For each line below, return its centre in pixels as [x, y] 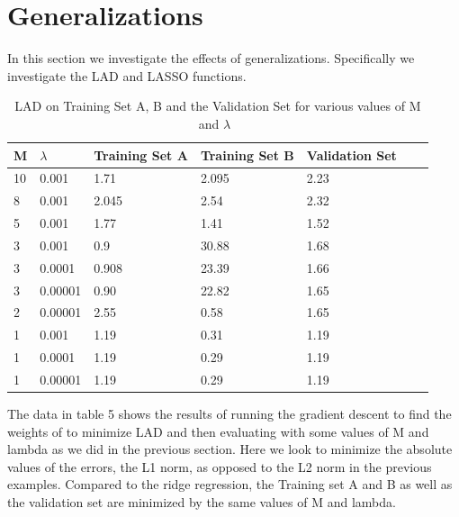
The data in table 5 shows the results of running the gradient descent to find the [229, 414]
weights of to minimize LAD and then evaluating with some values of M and [218, 431]
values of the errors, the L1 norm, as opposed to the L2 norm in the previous [220, 466]
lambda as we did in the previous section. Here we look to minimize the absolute [230, 449]
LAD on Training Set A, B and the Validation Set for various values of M [218, 106]
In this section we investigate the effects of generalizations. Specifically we [211, 58]
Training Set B [247, 154]
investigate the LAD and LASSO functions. [127, 75]
